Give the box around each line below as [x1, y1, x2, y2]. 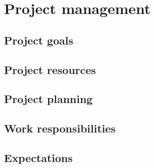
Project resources [4, 61, 96, 77]
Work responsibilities [4, 120, 116, 136]
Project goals [4, 32, 73, 47]
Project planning [4, 91, 93, 106]
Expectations [4, 149, 73, 165]
